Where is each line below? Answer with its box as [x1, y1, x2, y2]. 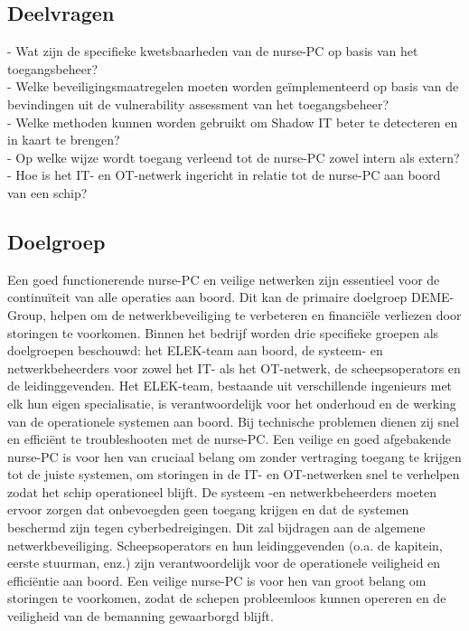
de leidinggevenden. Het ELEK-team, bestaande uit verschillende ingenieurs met [7, 376, 453, 395]
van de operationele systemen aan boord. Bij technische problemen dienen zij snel [7, 411, 459, 430]
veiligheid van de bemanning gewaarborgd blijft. [7, 607, 274, 626]
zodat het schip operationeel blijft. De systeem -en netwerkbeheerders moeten [7, 482, 437, 501]
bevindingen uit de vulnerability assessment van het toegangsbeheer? [7, 94, 389, 113]
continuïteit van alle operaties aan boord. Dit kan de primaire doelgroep [7, 287, 408, 306]
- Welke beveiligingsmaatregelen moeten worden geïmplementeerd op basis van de [7, 77, 459, 96]
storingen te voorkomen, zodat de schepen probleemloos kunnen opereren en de [7, 589, 446, 607]
